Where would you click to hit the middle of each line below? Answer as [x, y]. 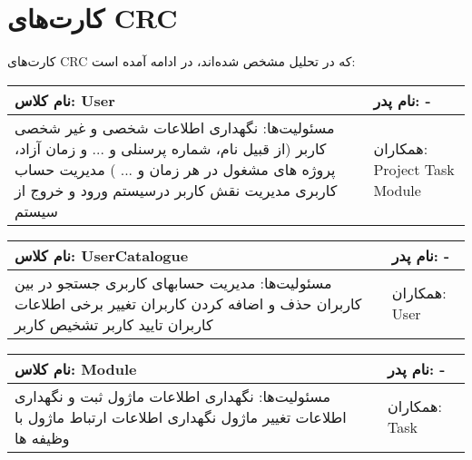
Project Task [414, 169]
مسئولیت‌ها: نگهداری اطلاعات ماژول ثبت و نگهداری [173, 396]
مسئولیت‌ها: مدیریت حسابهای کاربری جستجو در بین [173, 282]
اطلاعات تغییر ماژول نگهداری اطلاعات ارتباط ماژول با [181, 416]
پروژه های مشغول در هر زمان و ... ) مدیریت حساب [175, 169]
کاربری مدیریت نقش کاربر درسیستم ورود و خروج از [176, 190]
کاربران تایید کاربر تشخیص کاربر [114, 324]
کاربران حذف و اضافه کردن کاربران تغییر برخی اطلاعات [188, 303]
